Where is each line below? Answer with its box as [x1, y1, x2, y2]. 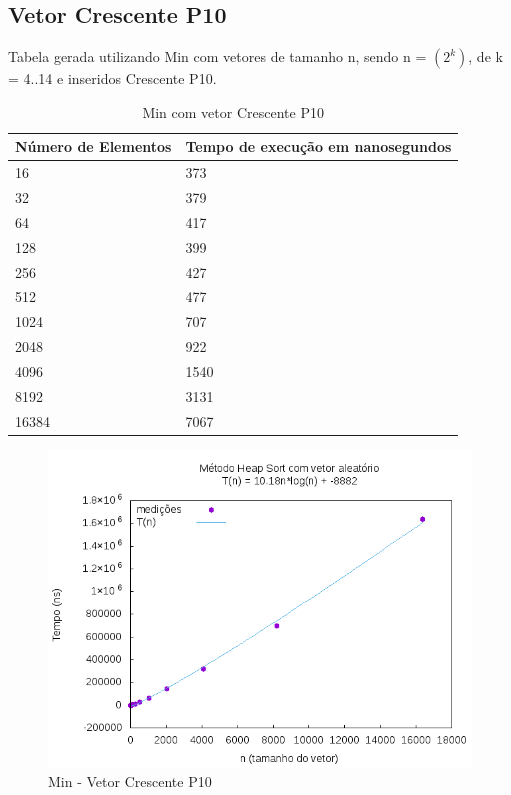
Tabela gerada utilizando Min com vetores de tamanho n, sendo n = [8, 46, 427, 67]
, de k [468, 46, 503, 67]
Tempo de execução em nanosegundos [185, 136, 452, 157]
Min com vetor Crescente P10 [142, 101, 324, 122]
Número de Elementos [15, 136, 172, 157]
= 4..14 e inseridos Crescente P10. [8, 68, 217, 89]
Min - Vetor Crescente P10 [48, 771, 212, 792]
